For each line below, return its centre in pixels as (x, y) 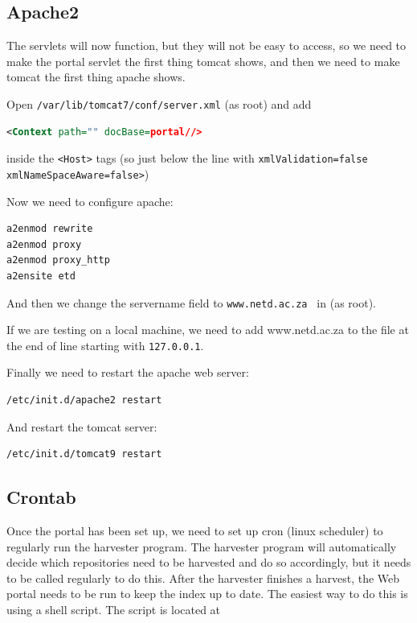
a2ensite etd (41, 276)
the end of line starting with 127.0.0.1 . (105, 345)
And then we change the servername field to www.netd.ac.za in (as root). (191, 302)
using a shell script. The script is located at (114, 609)
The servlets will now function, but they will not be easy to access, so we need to (206, 45)
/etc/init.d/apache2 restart (84, 400)
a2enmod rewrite (50, 229)
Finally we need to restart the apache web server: (128, 372)
